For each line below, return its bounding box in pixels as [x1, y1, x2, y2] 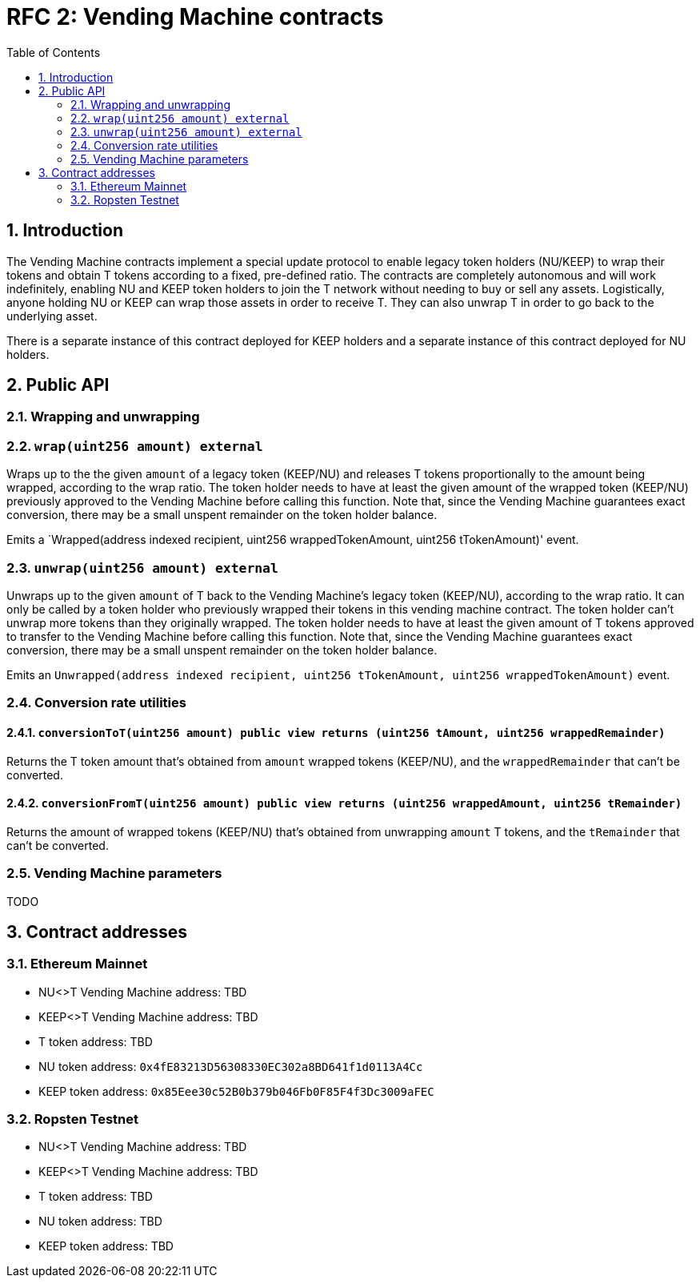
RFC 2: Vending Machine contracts [6, 3, 384, 30]
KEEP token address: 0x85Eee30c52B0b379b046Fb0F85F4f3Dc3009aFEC [38, 1084, 434, 1098]
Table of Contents [6, 45, 101, 59]
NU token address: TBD [38, 1214, 162, 1229]
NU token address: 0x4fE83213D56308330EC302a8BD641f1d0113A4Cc [38, 1059, 423, 1073]
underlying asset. [6, 308, 98, 323]
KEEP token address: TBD [38, 1239, 174, 1254]
